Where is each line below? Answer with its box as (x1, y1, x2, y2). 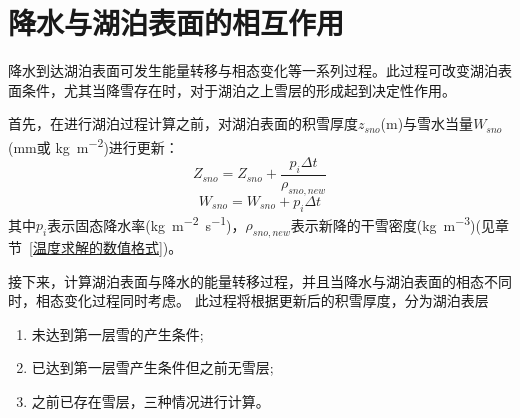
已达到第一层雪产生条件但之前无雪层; (31, 357, 274, 378)
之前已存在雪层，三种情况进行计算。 (31, 391, 270, 411)
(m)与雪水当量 (380, 113, 474, 134)
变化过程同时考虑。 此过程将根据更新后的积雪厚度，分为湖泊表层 (63, 290, 489, 311)
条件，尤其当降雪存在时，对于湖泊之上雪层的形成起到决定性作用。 (21, 79, 456, 100)
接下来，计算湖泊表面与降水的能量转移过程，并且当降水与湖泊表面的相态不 (8, 270, 498, 291)
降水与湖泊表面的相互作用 (8, 2, 345, 43)
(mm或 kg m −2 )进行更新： (8, 133, 179, 157)
